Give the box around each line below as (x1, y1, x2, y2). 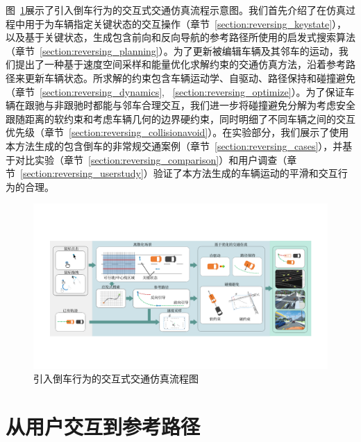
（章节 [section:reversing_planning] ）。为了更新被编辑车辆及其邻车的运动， (6, 43, 339, 58)
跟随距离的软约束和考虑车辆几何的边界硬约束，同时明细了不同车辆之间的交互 (6, 111, 355, 126)
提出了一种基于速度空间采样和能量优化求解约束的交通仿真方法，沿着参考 (15, 57, 346, 71)
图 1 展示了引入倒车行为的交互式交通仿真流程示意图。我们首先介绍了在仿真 (6, 3, 346, 17)
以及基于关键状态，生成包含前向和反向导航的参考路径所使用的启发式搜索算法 (6, 30, 355, 44)
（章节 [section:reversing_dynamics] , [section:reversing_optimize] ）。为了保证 (6, 84, 345, 99)
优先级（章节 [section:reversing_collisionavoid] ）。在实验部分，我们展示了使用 (6, 125, 349, 139)
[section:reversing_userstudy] (20, 166, 144, 180)
